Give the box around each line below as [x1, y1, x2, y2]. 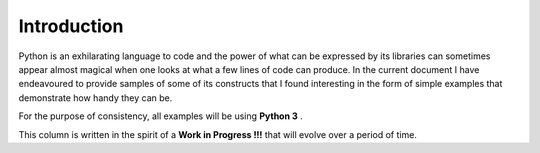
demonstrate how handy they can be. [18, 91, 173, 104]
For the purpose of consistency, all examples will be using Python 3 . [18, 110, 304, 122]
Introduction [18, 15, 124, 37]
